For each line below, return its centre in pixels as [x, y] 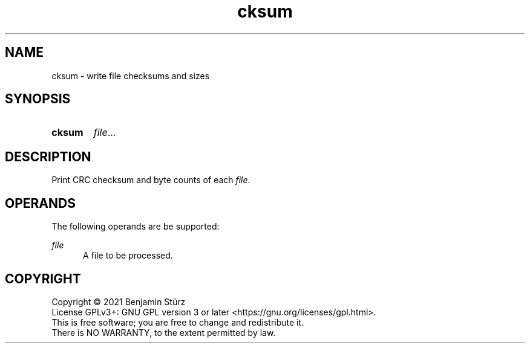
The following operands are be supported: [136, 227]
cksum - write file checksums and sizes [131, 76]
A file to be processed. [128, 256]
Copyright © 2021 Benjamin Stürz [119, 301]
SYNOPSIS [38, 99]
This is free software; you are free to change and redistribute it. [178, 322]
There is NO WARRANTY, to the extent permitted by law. [164, 332]
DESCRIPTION [48, 156]
